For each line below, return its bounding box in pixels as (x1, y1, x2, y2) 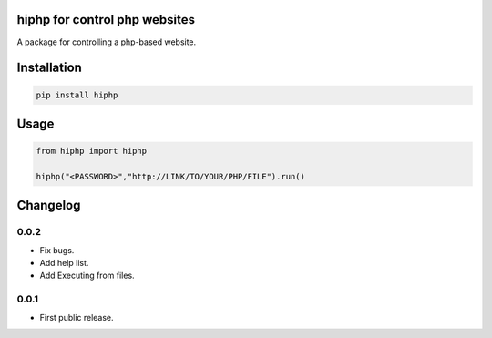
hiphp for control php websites (16, 12, 196, 27)
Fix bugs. (39, 244, 75, 255)
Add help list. (39, 258, 89, 269)
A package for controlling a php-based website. (16, 36, 197, 47)
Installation (16, 60, 82, 76)
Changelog (16, 198, 81, 213)
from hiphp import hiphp (36, 146, 148, 157)
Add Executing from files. (39, 270, 136, 282)
